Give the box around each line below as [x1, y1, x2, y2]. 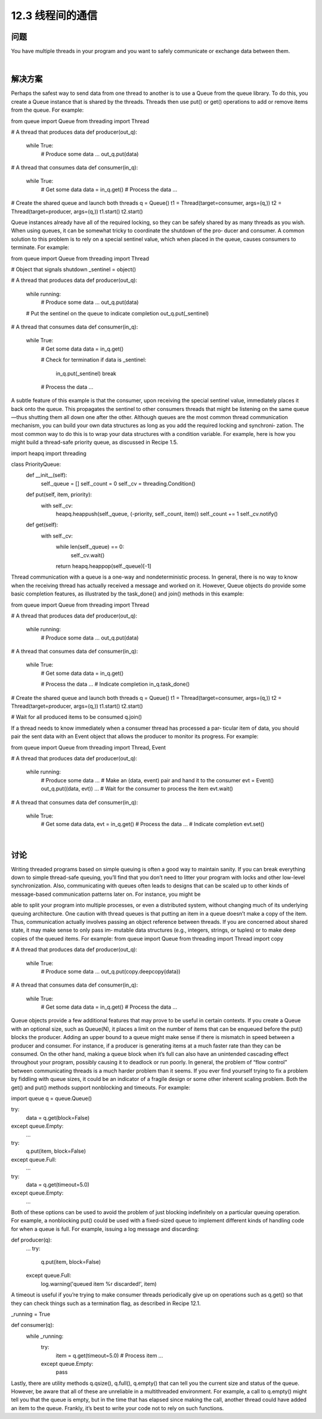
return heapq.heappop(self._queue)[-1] [55, 562, 151, 570]
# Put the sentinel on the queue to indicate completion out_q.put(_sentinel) [26, 309, 209, 317]
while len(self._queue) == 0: [55, 543, 125, 551]
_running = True [11, 1310, 51, 1317]
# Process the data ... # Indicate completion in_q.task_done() [41, 681, 190, 688]
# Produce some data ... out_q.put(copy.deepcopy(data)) [41, 967, 181, 975]
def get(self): [26, 521, 58, 529]
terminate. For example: [11, 244, 70, 251]
